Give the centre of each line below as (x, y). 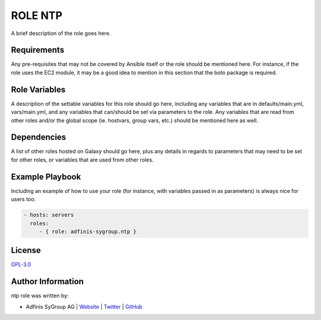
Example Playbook (46, 177)
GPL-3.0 (21, 265)
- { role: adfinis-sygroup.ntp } (88, 231)
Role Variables (38, 89)
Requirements (38, 50)
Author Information (48, 282)
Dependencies (39, 137)
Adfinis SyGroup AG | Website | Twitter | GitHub (84, 306)
